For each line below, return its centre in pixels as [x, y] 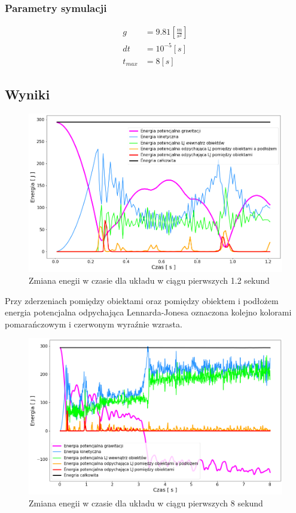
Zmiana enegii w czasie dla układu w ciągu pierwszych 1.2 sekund [149, 280]
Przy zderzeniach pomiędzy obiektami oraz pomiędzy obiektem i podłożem [142, 300]
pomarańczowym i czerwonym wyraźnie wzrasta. [94, 324]
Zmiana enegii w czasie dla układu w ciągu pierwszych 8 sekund [146, 503]
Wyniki [28, 94]
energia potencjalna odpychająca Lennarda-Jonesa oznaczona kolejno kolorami [148, 312]
